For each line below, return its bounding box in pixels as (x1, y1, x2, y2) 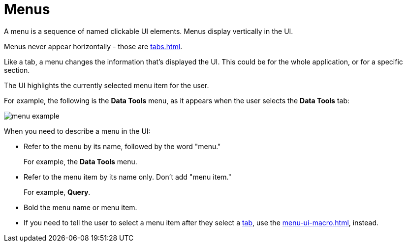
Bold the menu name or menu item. (24, 203, 137, 212)
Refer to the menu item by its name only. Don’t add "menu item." (24, 172, 231, 181)
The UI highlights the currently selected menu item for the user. (4, 81, 209, 90)
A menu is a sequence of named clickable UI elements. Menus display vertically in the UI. (4, 27, 293, 35)
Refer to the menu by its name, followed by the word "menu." (24, 142, 221, 151)
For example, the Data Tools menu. (24, 157, 137, 166)
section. (4, 65, 30, 74)
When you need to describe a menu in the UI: (4, 126, 151, 135)
